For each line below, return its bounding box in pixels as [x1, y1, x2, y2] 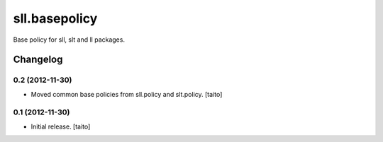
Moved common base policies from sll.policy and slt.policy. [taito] [30, 90, 223, 98]
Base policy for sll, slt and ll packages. [13, 35, 126, 44]
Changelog [13, 54, 63, 66]
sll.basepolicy [13, 11, 98, 26]
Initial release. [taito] [30, 122, 91, 131]
